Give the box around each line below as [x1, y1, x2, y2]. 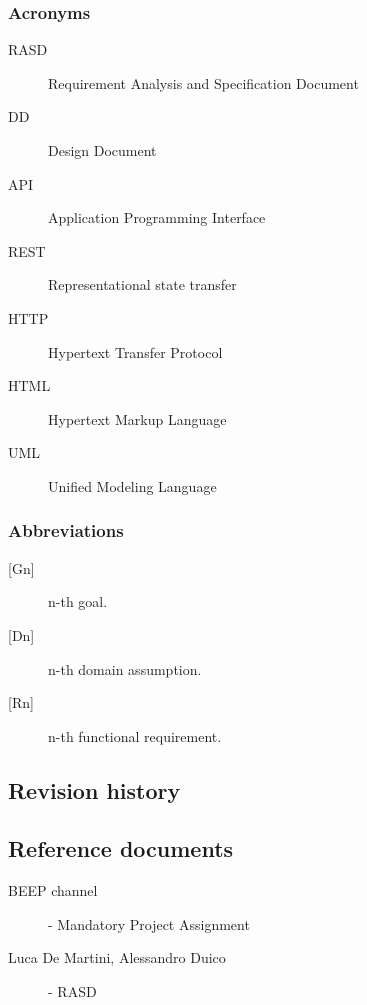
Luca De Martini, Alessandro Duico [8, 947, 226, 968]
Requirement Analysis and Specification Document [48, 72, 359, 93]
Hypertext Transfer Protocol [48, 341, 223, 362]
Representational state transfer [48, 274, 237, 295]
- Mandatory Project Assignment [48, 913, 250, 934]
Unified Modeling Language [48, 475, 217, 496]
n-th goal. [48, 591, 108, 612]
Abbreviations [8, 518, 124, 543]
